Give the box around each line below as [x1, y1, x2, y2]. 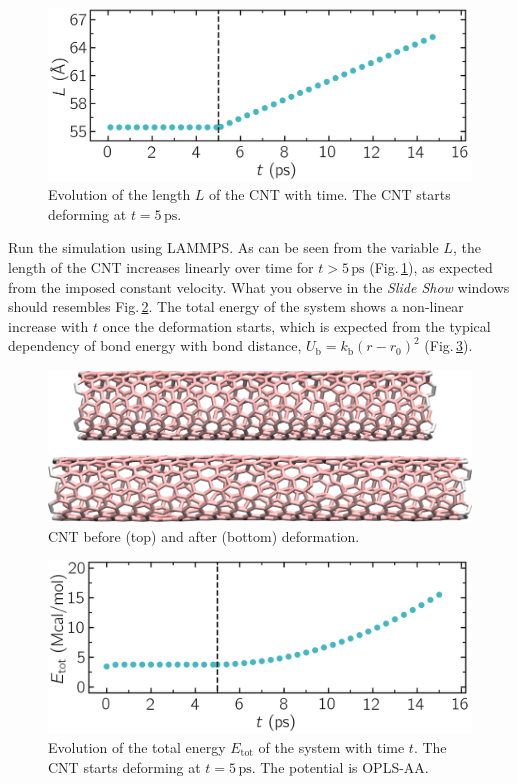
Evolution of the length [48, 184, 191, 205]
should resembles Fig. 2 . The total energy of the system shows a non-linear [8, 296, 464, 317]
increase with [8, 315, 89, 336]
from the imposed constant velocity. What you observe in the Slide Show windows [8, 276, 510, 297]
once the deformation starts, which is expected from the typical [102, 315, 491, 336]
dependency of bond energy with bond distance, [8, 335, 302, 356]
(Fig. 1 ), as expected [369, 257, 493, 278]
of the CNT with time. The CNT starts [209, 184, 451, 205]
